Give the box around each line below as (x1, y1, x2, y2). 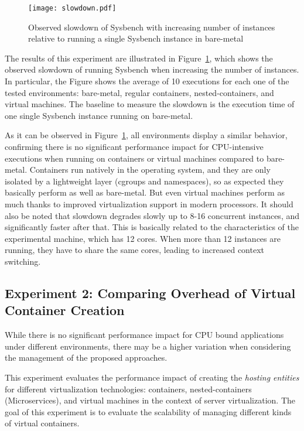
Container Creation (5, 301, 125, 319)
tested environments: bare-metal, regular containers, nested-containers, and (5, 86, 274, 98)
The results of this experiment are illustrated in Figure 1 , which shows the (5, 52, 273, 64)
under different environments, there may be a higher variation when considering (5, 340, 291, 352)
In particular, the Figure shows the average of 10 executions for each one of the (5, 75, 289, 87)
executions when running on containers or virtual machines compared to (5, 152, 264, 164)
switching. (5, 255, 41, 267)
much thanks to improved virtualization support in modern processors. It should (5, 197, 293, 210)
